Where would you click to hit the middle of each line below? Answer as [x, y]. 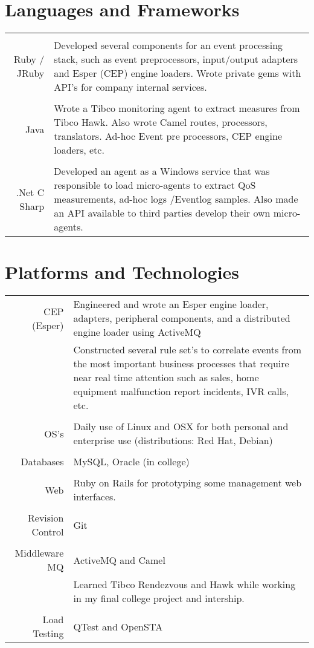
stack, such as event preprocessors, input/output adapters [176, 59]
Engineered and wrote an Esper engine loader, [171, 304]
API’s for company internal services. [130, 87]
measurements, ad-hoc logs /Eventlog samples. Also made [176, 199]
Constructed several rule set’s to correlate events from [187, 350]
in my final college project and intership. [159, 598]
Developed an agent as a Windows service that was [162, 171]
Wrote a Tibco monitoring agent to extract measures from [177, 108]
